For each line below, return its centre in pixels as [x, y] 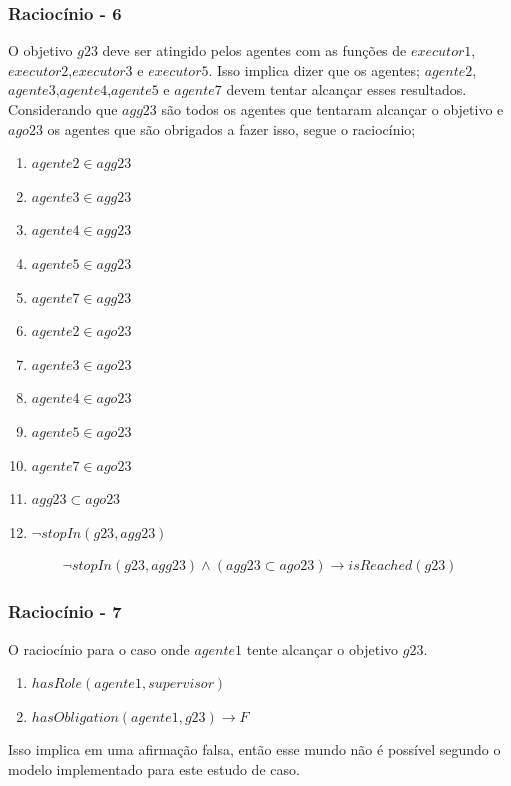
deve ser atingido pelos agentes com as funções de [254, 50]
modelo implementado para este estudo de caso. [154, 768]
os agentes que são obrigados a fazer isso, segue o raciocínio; [231, 128]
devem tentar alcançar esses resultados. [346, 89]
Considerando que [63, 109]
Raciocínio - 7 [65, 611]
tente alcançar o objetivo [322, 648]
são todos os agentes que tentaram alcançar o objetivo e [332, 109]
